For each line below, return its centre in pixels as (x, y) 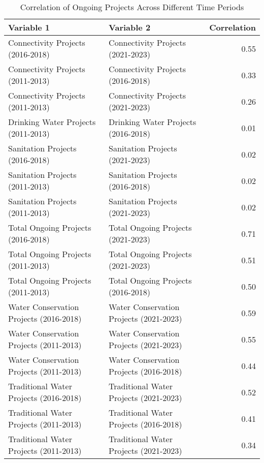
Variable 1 (29, 27)
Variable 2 (130, 27)
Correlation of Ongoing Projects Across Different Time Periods (132, 7)
